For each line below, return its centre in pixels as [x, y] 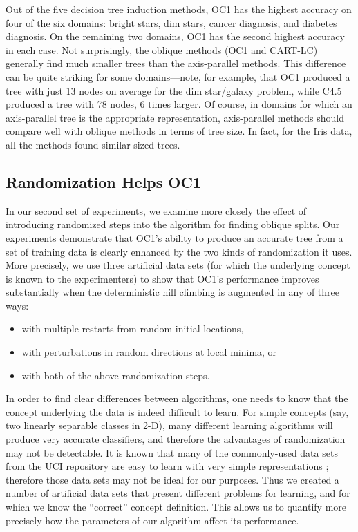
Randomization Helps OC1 [104, 181]
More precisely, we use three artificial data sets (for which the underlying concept [178, 265]
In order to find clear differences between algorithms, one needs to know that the [177, 398]
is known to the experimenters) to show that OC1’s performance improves [162, 278]
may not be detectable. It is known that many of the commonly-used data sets [172, 452]
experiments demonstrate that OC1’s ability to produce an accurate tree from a [175, 237]
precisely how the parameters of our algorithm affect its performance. [152, 520]
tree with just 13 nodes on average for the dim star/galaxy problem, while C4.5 [174, 90]
